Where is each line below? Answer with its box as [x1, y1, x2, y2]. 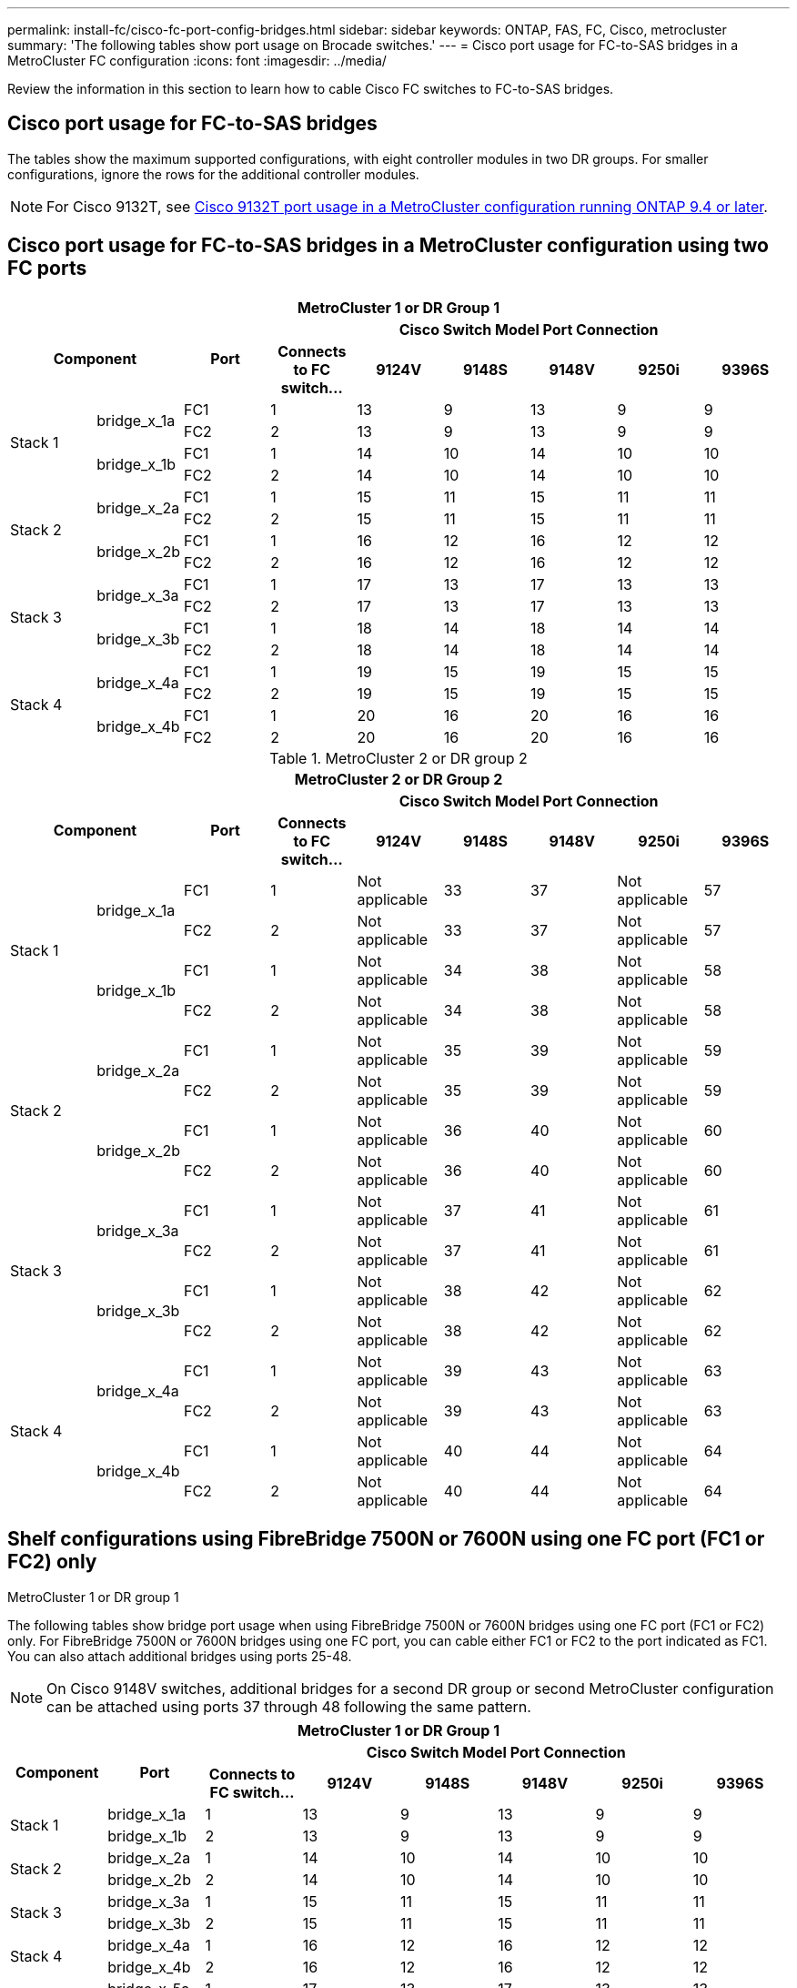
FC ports [7, 257, 87, 280]
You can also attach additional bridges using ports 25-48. [7, 1648, 352, 1664]
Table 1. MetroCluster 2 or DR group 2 [269, 748, 528, 767]
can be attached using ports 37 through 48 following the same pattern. [46, 1697, 531, 1716]
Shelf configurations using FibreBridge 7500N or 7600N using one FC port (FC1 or [7, 1527, 765, 1551]
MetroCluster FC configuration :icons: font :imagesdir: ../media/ [7, 53, 387, 68]
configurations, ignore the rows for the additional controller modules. [7, 166, 419, 182]
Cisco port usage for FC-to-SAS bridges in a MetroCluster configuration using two [7, 234, 769, 258]
